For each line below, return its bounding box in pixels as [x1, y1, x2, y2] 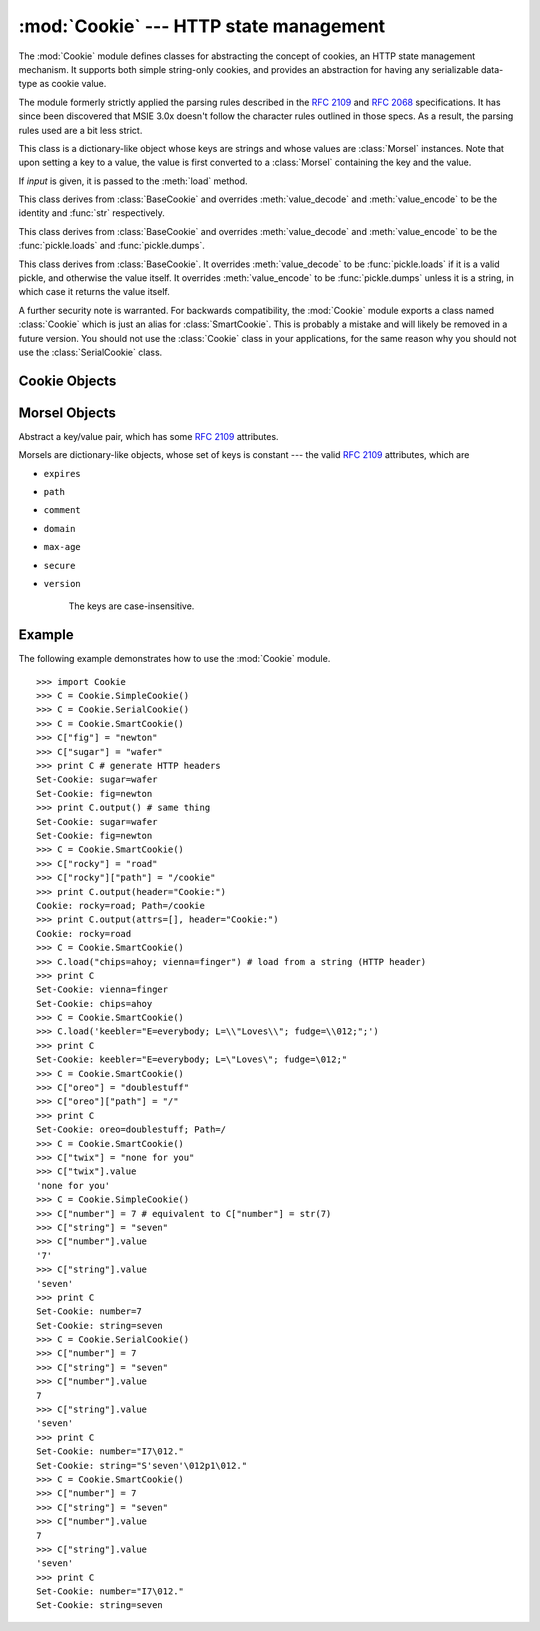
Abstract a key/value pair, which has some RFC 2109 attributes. [18, 430, 279, 442]
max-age [43, 541, 82, 553]
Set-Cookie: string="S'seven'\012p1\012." [36, 1460, 248, 1471]
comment [43, 505, 82, 516]
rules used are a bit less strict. [18, 124, 143, 136]
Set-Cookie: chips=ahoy [36, 998, 153, 1009]
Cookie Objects [18, 372, 117, 389]
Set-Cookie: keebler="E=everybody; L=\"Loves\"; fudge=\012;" [36, 1054, 348, 1065]
